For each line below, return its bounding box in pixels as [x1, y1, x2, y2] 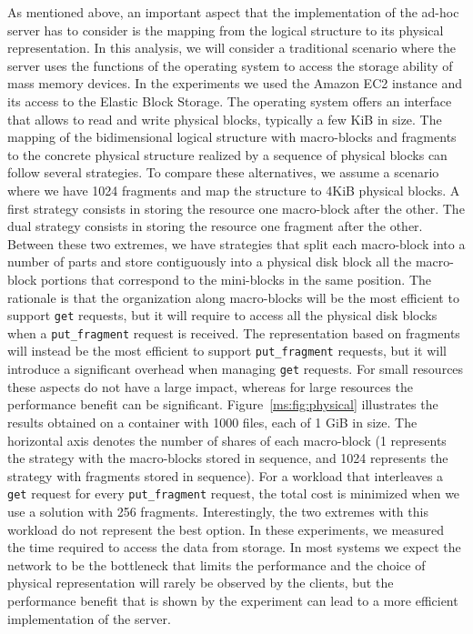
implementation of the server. [7, 609, 171, 628]
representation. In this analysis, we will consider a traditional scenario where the [7, 38, 457, 57]
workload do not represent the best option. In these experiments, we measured [7, 519, 445, 538]
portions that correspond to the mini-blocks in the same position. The [40, 269, 432, 288]
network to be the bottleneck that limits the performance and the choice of [7, 555, 426, 574]
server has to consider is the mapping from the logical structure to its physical [7, 20, 444, 39]
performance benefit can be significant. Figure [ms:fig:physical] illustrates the [7, 395, 438, 414]
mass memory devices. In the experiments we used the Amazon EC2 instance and [7, 74, 462, 93]
